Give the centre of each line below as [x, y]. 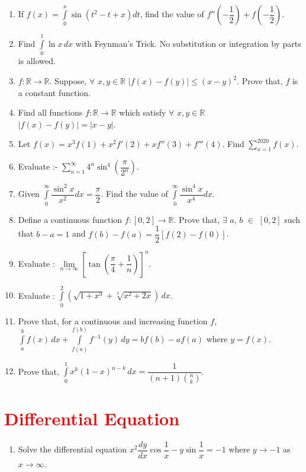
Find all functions [50, 112]
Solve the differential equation [73, 449]
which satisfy [143, 112]
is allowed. [37, 61]
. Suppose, [68, 81]
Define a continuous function [70, 219]
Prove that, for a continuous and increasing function [113, 320]
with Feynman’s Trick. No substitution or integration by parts [188, 44]
